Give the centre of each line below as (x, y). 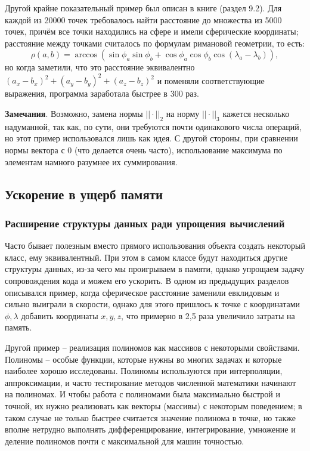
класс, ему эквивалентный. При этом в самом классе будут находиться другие (146, 257)
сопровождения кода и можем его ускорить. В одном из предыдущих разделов (147, 281)
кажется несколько (256, 114)
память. (18, 327)
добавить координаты (60, 315)
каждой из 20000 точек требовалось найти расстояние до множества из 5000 (143, 19)
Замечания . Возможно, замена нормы (74, 114)
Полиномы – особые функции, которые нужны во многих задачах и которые (143, 359)
